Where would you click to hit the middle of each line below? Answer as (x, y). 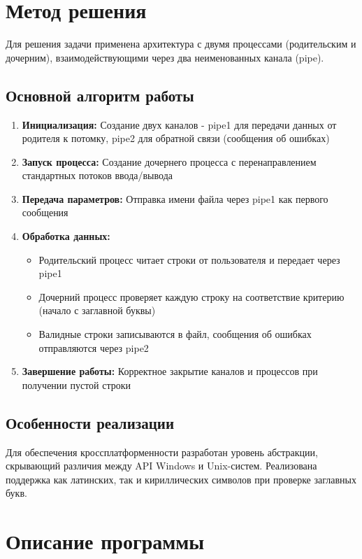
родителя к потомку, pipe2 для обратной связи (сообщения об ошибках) (176, 138)
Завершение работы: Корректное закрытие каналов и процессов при (170, 371)
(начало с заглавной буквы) (97, 310)
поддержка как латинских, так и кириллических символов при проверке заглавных (181, 479)
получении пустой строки (77, 384)
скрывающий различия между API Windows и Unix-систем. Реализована (161, 466)
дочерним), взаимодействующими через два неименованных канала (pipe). (165, 57)
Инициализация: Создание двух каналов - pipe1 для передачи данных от (179, 124)
